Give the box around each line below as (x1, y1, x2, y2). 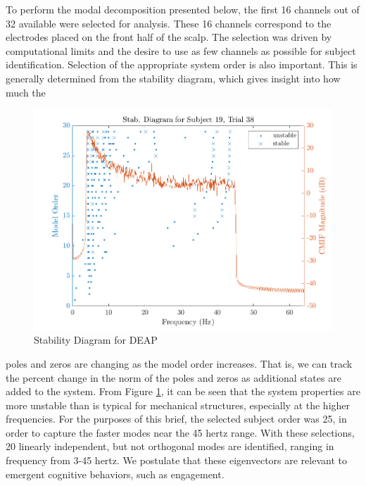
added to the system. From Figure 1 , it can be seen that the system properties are (6, 384, 360, 399)
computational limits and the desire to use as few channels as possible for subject (6, 43, 356, 58)
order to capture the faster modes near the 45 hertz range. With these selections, (6, 425, 355, 440)
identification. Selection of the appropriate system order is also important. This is (6, 57, 358, 72)
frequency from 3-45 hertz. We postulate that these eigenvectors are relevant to (6, 453, 347, 468)
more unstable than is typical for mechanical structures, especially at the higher (6, 397, 351, 412)
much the (6, 85, 46, 99)
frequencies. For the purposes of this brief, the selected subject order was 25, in (6, 411, 347, 426)
